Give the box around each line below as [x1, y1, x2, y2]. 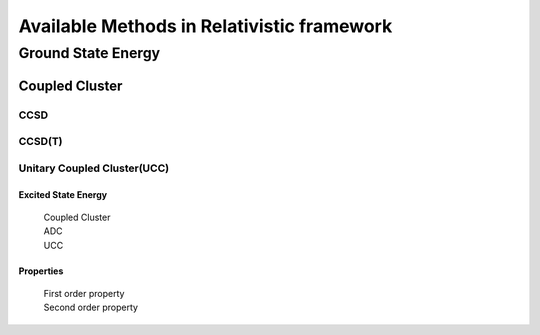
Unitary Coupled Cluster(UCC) [18, 161, 170, 175]
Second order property [43, 301, 139, 314]
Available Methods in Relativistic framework [18, 15, 393, 37]
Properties [18, 265, 64, 277]
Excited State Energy [18, 188, 108, 200]
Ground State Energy [18, 44, 161, 62]
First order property [43, 288, 125, 300]
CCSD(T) [18, 135, 63, 149]
